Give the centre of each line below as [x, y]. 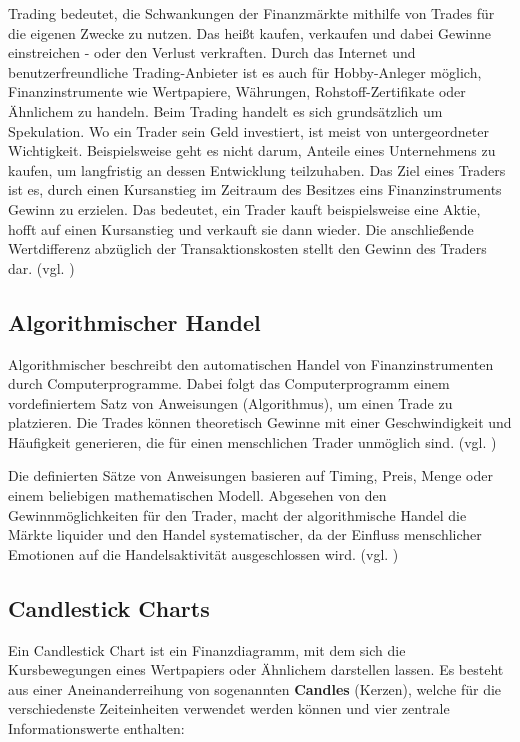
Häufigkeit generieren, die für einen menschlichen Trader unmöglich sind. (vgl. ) [252, 441]
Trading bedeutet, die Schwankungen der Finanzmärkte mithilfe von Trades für [251, 13]
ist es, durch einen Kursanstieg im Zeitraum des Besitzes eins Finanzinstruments [255, 189]
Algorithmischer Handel [134, 321]
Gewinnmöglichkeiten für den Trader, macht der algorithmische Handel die [237, 514]
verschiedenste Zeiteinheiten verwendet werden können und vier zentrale [229, 708]
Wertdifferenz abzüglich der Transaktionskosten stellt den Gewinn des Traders [247, 248]
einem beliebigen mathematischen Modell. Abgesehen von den [197, 495]
